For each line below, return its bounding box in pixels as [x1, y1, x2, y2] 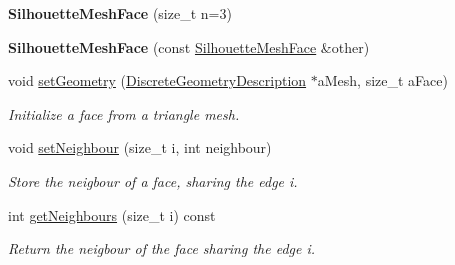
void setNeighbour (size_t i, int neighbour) [8, 137, 272, 158]
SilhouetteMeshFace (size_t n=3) [8, 3, 232, 23]
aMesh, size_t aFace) [317, 70, 448, 91]
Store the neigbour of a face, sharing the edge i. [8, 170, 298, 191]
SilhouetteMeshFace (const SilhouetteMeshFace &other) [8, 36, 370, 57]
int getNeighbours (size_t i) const [8, 204, 216, 225]
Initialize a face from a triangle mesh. [8, 103, 240, 124]
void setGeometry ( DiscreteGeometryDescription [8, 70, 307, 91]
